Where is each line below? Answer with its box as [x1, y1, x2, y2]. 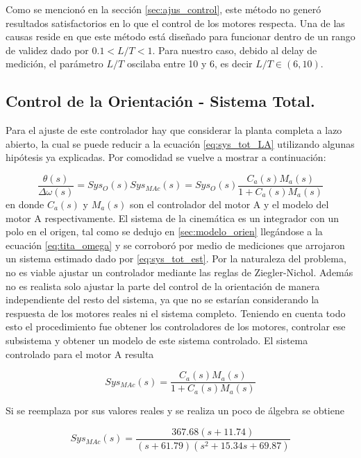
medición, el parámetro [6, 56, 103, 71]
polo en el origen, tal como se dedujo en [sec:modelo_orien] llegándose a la [6, 224, 323, 239]
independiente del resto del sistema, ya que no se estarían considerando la [6, 292, 319, 307]
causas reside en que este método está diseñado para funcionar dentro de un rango [6, 29, 355, 44]
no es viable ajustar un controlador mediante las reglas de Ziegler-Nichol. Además [6, 264, 353, 279]
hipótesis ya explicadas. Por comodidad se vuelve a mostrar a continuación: [6, 150, 326, 164]
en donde [6, 197, 44, 212]
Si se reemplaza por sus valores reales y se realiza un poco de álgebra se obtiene [6, 403, 344, 418]
